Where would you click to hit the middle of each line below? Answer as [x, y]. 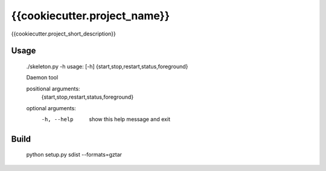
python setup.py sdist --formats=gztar [74, 155]
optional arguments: [51, 108]
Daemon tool [42, 78]
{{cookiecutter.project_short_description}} [63, 34]
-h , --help [57, 119]
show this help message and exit [129, 119]
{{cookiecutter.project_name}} [91, 16]
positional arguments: [53, 89]
